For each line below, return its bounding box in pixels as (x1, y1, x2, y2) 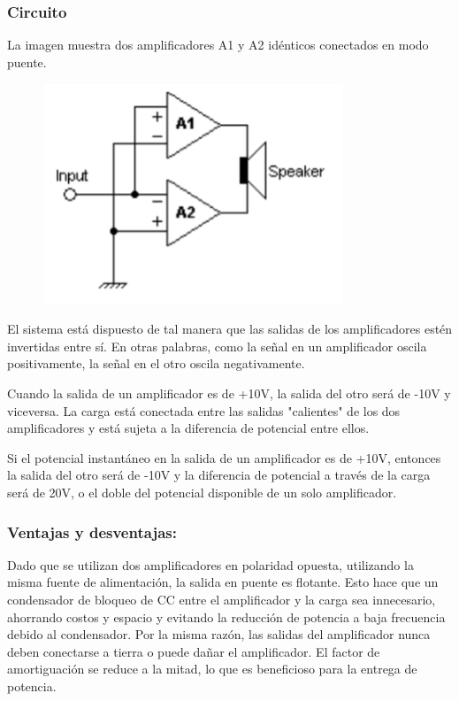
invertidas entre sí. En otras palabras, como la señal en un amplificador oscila (7, 336, 427, 355)
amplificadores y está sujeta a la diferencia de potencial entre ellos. (7, 419, 370, 437)
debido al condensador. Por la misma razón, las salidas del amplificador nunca (7, 625, 431, 643)
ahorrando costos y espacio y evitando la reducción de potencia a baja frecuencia (7, 607, 446, 626)
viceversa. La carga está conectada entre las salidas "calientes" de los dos (7, 401, 401, 420)
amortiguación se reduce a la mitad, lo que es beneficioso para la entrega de (7, 659, 417, 678)
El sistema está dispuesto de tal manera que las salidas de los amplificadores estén (7, 320, 453, 338)
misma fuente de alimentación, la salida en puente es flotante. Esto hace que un (7, 573, 439, 591)
